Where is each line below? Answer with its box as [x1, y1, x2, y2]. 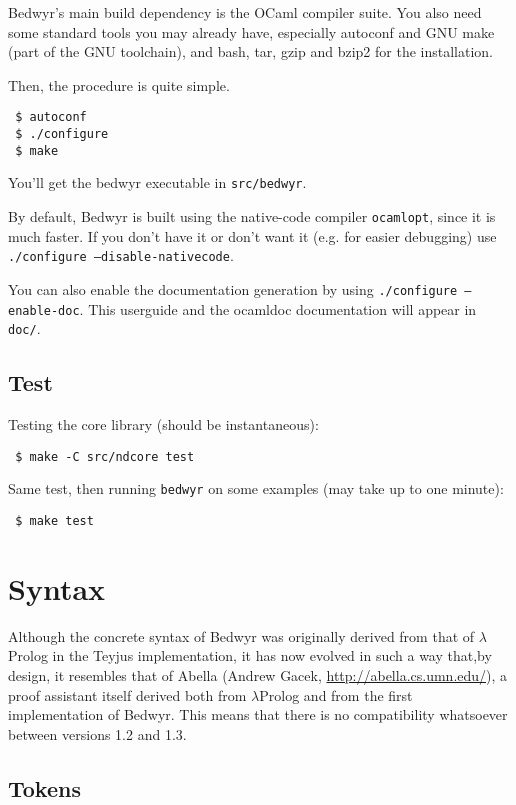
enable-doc [8, 303, 80, 318]
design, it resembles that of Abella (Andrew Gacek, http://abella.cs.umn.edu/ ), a [8, 664, 508, 685]
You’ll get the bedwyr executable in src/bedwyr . [8, 172, 307, 193]
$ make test [15, 513, 94, 528]
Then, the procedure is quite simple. [8, 74, 230, 95]
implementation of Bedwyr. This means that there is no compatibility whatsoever [8, 704, 508, 725]
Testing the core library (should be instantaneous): [8, 414, 319, 435]
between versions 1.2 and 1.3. [8, 723, 187, 744]
